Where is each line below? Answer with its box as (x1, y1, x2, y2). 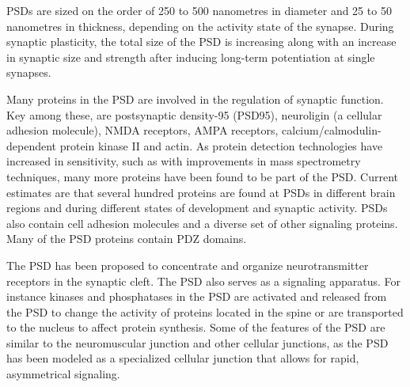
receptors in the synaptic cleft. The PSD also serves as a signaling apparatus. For (6, 272, 401, 289)
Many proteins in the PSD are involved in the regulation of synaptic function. (6, 90, 384, 107)
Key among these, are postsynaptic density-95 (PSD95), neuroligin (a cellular (6, 106, 382, 123)
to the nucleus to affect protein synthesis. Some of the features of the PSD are (6, 319, 385, 336)
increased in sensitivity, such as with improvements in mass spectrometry (6, 153, 361, 169)
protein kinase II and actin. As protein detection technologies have (59, 137, 383, 154)
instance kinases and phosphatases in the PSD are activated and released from (6, 288, 387, 305)
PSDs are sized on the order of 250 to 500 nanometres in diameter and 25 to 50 (6, 2, 392, 18)
